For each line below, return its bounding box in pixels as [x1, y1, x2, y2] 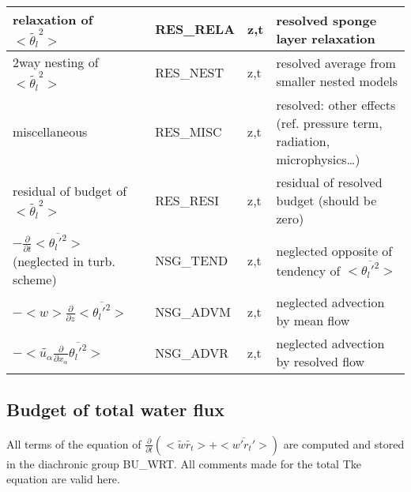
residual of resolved [276, 172, 383, 191]
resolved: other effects [276, 95, 396, 114]
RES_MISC [155, 122, 222, 141]
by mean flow [276, 311, 350, 330]
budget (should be [276, 190, 377, 209]
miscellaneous [13, 122, 88, 141]
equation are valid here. [6, 471, 120, 487]
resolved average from [276, 54, 396, 73]
